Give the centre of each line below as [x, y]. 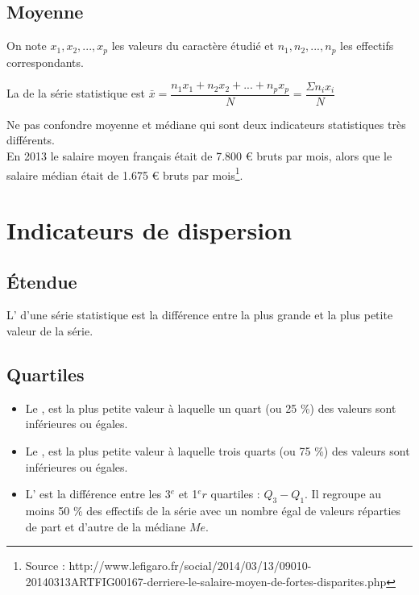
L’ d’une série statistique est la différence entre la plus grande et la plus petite [200, 315]
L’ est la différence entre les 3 [98, 494]
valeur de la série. [50, 330]
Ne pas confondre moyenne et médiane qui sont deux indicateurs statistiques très [206, 124]
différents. [31, 140]
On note [27, 46]
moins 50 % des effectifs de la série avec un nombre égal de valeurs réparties [213, 510]
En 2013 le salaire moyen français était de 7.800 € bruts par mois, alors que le [199, 155]
